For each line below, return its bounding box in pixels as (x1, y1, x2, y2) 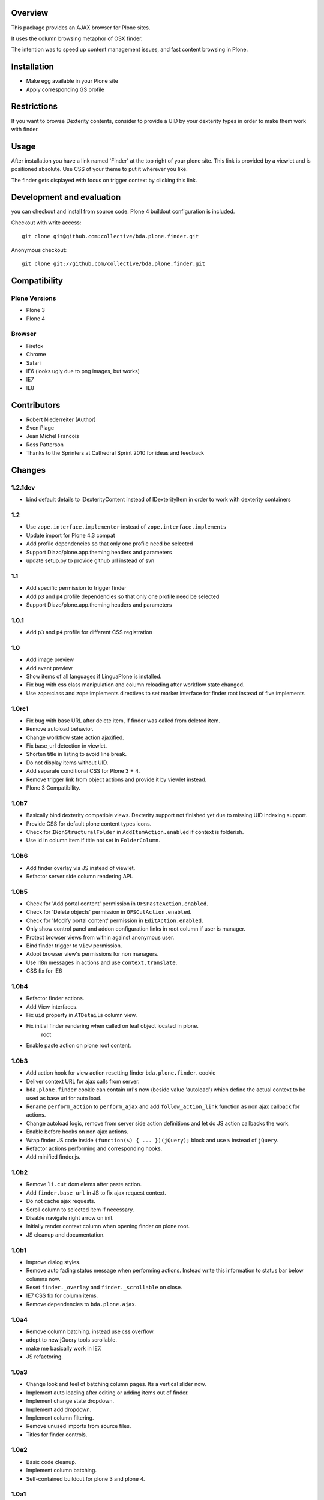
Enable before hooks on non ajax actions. (26, 1128, 128, 1135)
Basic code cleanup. (26, 1458, 77, 1465)
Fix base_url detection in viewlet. (26, 742, 107, 749)
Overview (11, 8, 49, 18)
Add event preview (26, 664, 73, 671)
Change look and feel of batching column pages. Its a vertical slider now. (26, 1381, 206, 1388)
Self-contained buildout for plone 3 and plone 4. (26, 1475, 145, 1482)
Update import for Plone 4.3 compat (26, 532, 115, 539)
